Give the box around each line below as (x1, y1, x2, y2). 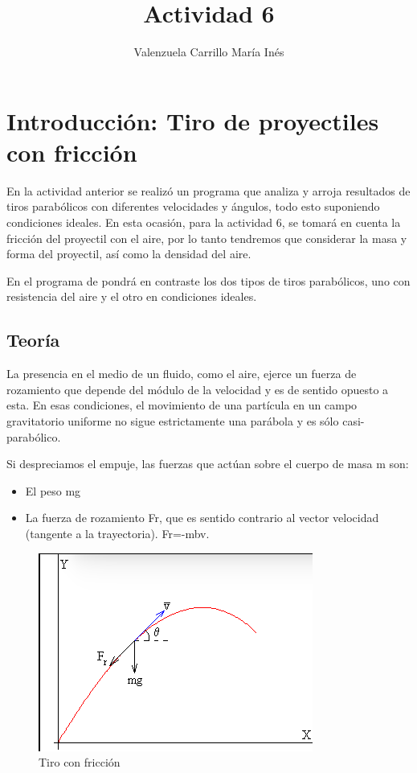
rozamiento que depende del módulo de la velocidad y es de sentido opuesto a (6, 380, 389, 397)
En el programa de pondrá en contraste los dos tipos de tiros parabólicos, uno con (6, 272, 411, 289)
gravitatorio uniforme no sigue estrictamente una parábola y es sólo (6, 412, 339, 429)
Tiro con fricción (39, 754, 121, 771)
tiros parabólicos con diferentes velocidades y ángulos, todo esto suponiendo (6, 198, 380, 215)
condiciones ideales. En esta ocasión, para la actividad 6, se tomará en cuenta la (6, 214, 401, 231)
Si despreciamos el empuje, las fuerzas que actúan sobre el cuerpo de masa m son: (6, 455, 409, 472)
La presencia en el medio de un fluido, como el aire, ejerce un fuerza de (6, 365, 357, 382)
